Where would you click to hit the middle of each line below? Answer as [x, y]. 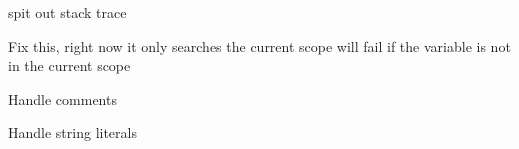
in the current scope [69, 65]
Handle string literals [72, 132]
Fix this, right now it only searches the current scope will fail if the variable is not [259, 45]
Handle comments [62, 98]
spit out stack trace [67, 12]
